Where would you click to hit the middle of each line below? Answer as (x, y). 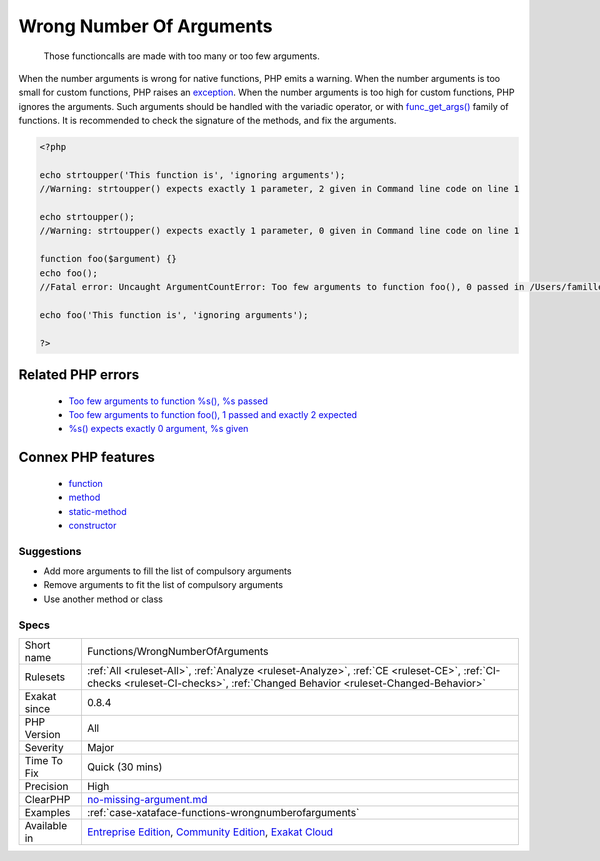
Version (42, 734)
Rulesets (44, 677)
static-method (97, 511)
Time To (44, 760)
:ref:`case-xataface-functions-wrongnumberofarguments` (223, 812)
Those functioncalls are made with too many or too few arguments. (181, 56)
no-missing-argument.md (147, 799)
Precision (46, 786)
